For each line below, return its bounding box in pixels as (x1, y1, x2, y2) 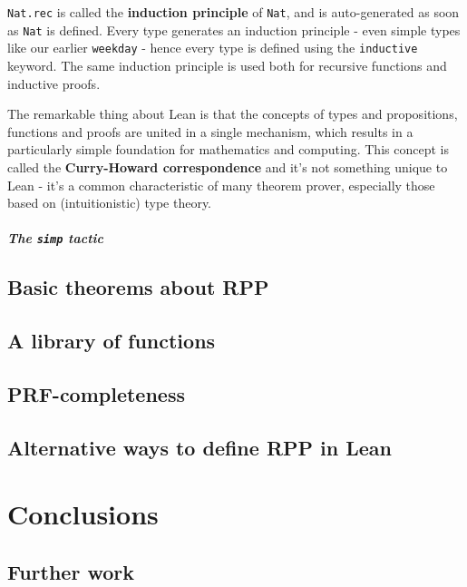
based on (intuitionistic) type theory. (7, 193, 212, 212)
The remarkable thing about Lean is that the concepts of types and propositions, (7, 104, 458, 123)
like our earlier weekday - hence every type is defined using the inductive (7, 38, 418, 57)
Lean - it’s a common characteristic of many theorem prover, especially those (7, 175, 435, 194)
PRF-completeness (7, 379, 185, 407)
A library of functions (7, 327, 216, 355)
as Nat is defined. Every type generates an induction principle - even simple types (7, 20, 461, 39)
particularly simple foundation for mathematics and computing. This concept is (7, 140, 449, 159)
